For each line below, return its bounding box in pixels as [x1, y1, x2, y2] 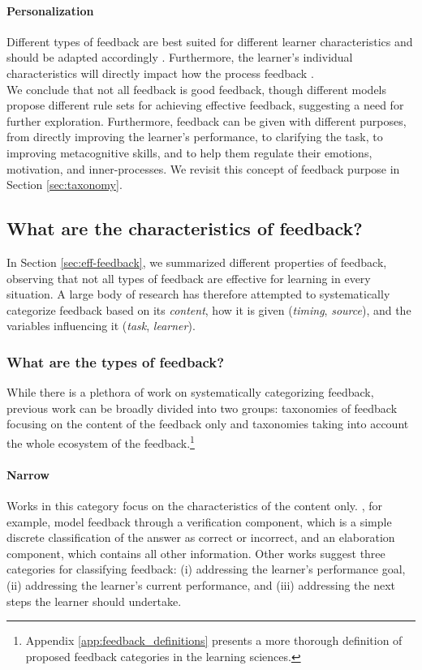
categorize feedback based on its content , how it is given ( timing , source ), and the [6, 301, 411, 318]
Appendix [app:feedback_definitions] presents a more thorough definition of [25, 632, 403, 649]
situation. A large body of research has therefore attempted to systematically [6, 286, 390, 303]
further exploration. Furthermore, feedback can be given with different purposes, [6, 112, 407, 129]
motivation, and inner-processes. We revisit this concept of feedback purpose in [6, 160, 400, 177]
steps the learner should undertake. [6, 592, 182, 609]
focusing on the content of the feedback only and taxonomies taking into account [6, 415, 409, 432]
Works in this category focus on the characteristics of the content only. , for [6, 496, 382, 513]
